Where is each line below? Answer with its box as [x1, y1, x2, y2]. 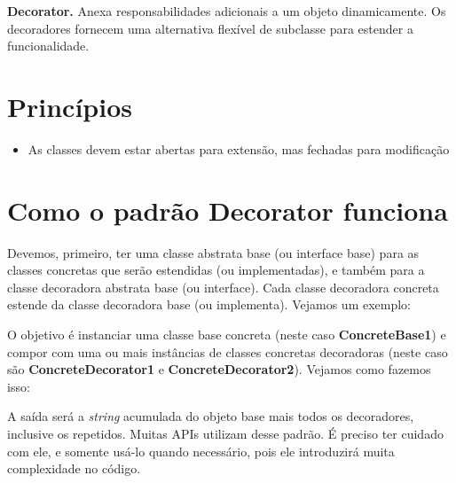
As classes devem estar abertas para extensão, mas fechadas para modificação [28, 139, 450, 158]
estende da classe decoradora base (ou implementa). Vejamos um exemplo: [7, 295, 412, 314]
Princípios [7, 88, 132, 124]
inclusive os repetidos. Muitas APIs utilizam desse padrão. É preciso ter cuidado [7, 424, 444, 442]
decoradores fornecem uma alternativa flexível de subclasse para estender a [7, 19, 413, 37]
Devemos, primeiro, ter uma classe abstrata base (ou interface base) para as [7, 243, 420, 261]
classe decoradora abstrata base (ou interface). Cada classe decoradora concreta [7, 277, 439, 296]
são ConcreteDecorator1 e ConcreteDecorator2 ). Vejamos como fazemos [7, 360, 431, 378]
